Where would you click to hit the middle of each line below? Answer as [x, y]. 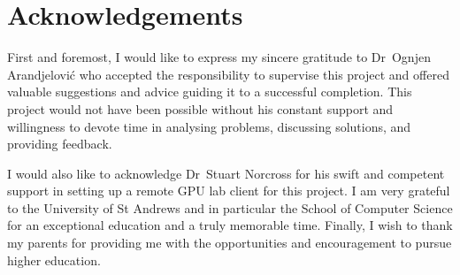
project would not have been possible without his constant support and [200, 108]
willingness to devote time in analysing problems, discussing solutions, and [209, 126]
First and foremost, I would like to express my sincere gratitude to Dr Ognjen [219, 57]
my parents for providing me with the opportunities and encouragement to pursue [230, 243]
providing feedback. [60, 144]
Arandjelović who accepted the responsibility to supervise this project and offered [228, 74]
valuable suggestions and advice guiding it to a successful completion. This [210, 92]
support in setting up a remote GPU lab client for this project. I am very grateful [229, 191]
